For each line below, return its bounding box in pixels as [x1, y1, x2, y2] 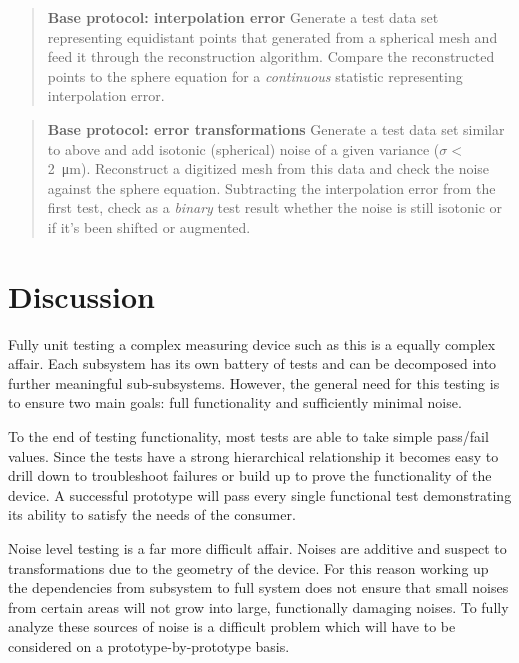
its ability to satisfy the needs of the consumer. [8, 504, 296, 525]
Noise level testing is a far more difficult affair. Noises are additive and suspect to [8, 538, 507, 558]
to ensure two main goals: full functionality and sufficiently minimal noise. [8, 392, 462, 413]
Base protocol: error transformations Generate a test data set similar [47, 118, 505, 139]
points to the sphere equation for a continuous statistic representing [47, 65, 463, 86]
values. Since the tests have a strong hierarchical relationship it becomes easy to [8, 445, 499, 466]
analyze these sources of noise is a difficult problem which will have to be [8, 616, 456, 637]
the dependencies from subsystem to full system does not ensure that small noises [8, 577, 509, 598]
